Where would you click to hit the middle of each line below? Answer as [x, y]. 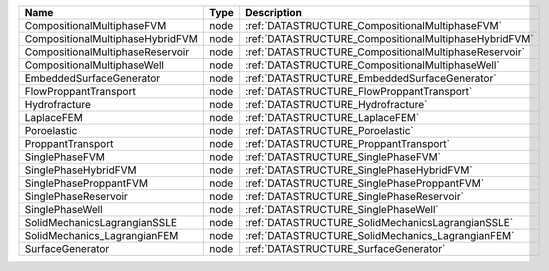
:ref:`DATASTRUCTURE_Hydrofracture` [336, 104]
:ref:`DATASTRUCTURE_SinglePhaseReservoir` [355, 196]
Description [273, 12]
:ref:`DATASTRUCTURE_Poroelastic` [329, 130]
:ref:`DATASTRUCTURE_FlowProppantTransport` [359, 91]
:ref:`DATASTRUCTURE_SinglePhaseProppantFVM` [365, 183]
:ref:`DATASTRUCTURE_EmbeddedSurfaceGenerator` [371, 78]
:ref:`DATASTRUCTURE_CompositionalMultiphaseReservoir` [385, 52]
